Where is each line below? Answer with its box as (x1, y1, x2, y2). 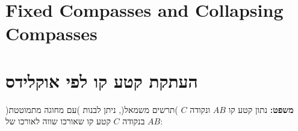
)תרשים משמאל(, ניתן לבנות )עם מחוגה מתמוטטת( (5, 103, 178, 115)
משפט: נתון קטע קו (228, 103, 294, 115)
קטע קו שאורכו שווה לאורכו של (5, 115, 111, 127)
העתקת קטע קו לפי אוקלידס (5, 68, 198, 93)
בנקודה (122, 115, 145, 127)
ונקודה (190, 103, 211, 115)
